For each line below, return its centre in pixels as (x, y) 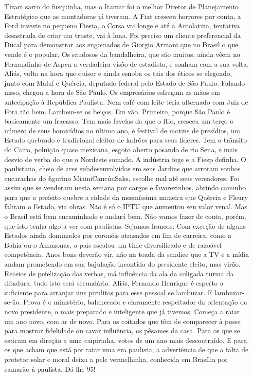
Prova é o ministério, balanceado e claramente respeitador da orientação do (135, 302)
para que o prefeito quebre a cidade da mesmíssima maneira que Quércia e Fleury (126, 197)
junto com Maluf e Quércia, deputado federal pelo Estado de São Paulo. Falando (125, 82)
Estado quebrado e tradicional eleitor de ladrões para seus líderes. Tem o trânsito (126, 140)
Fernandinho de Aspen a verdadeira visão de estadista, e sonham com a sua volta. (127, 63)
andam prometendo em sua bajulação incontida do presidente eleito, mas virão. (123, 264)
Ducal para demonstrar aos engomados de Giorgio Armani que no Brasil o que (121, 45)
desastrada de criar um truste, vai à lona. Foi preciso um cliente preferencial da (123, 35)
